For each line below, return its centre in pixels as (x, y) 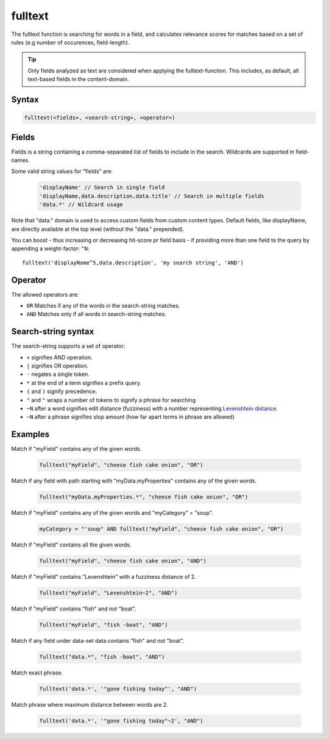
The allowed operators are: (45, 294)
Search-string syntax (53, 332)
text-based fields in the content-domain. (78, 79)
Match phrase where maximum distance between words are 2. (90, 705)
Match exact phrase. (37, 673)
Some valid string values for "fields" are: (62, 171)
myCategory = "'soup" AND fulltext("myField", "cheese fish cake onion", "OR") (161, 529)
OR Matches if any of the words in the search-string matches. (103, 306)
